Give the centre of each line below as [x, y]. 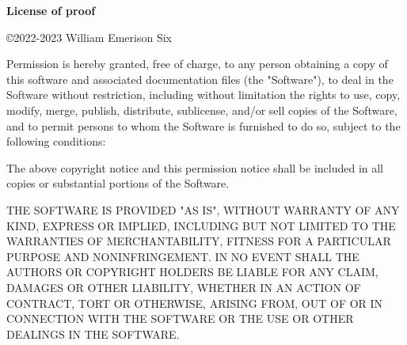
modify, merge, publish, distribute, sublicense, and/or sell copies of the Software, [202, 110]
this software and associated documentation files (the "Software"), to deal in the [200, 79]
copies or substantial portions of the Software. [118, 183]
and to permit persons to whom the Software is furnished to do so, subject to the [203, 125]
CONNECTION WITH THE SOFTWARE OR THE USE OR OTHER [180, 318]
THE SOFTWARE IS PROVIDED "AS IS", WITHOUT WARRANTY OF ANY [203, 209]
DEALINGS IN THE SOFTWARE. [93, 334]
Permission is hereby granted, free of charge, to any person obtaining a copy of [197, 64]
